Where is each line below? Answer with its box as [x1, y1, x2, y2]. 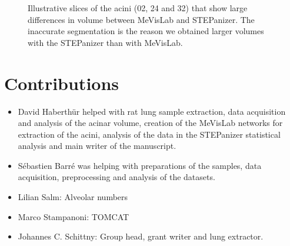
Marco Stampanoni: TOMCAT [18, 210, 129, 222]
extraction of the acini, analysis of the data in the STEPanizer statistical [18, 128, 281, 140]
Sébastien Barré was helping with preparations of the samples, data [18, 159, 262, 171]
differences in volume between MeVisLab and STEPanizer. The [28, 13, 255, 25]
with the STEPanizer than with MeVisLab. [28, 36, 183, 48]
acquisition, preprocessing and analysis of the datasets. [18, 171, 215, 183]
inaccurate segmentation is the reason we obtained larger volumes [28, 25, 264, 37]
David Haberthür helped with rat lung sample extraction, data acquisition [18, 105, 286, 117]
